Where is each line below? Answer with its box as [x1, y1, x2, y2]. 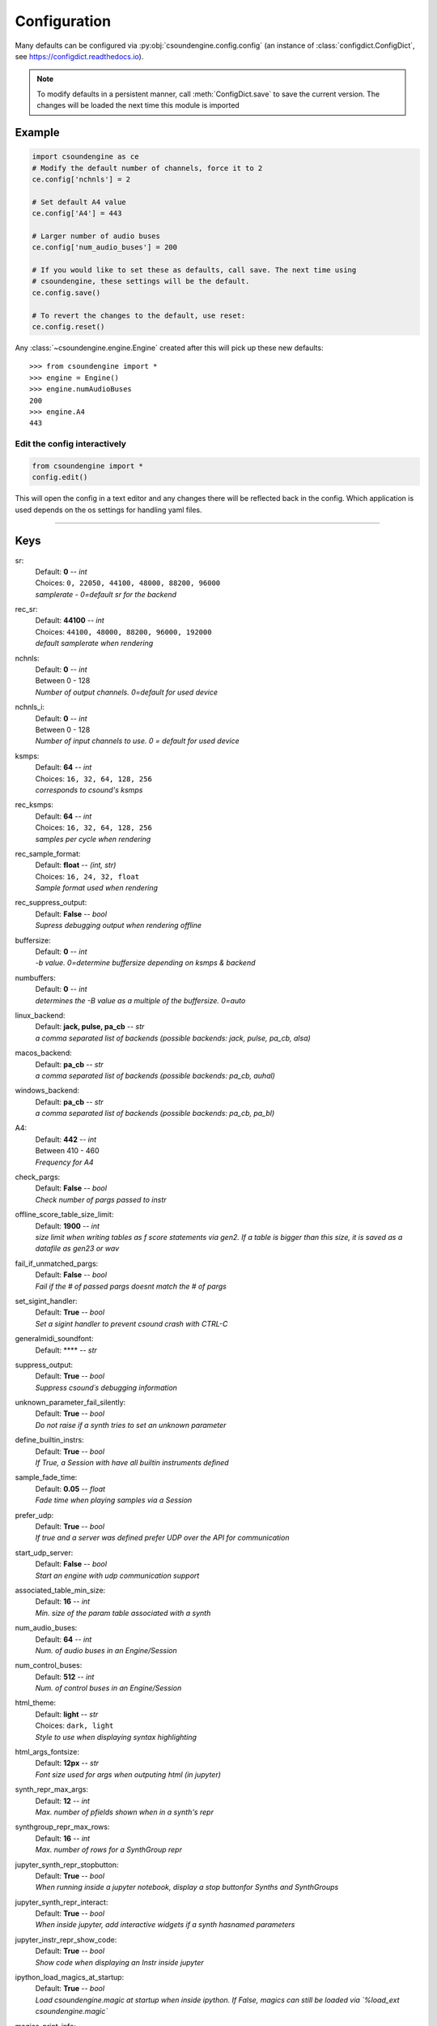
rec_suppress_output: [15, 898, 87, 908]
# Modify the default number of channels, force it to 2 [32, 163, 263, 173]
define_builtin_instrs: [15, 1435, 84, 1445]
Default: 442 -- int [35, 1135, 97, 1144]
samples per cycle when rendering [35, 834, 151, 844]
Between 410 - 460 [35, 1146, 100, 1156]
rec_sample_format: [15, 848, 81, 858]
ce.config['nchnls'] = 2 [32, 174, 131, 184]
